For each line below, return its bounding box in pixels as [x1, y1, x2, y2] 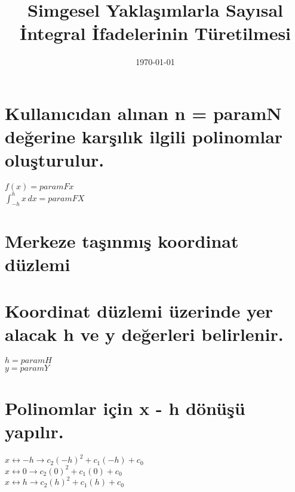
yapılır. [5, 419, 64, 443]
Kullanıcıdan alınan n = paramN [5, 100, 282, 125]
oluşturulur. [5, 147, 105, 172]
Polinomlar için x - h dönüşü [5, 395, 245, 420]
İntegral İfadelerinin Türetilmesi [19, 21, 291, 45]
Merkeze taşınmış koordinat [5, 228, 239, 253]
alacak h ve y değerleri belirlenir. [5, 322, 284, 346]
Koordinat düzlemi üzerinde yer [5, 299, 274, 323]
